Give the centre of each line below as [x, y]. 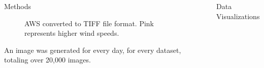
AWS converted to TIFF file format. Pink [89, 23]
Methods [18, 6]
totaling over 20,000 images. [47, 60]
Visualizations [238, 16]
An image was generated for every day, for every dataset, [93, 50]
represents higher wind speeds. [72, 33]
